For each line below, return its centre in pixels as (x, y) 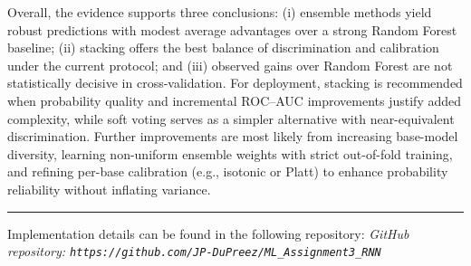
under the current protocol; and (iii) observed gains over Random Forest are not (230, 65)
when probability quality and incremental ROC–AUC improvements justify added (235, 100)
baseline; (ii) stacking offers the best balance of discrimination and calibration (223, 47)
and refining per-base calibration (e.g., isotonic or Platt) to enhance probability (228, 171)
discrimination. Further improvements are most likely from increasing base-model (233, 136)
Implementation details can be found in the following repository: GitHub (208, 233)
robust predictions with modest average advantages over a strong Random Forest (232, 29)
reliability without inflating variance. (109, 189)
